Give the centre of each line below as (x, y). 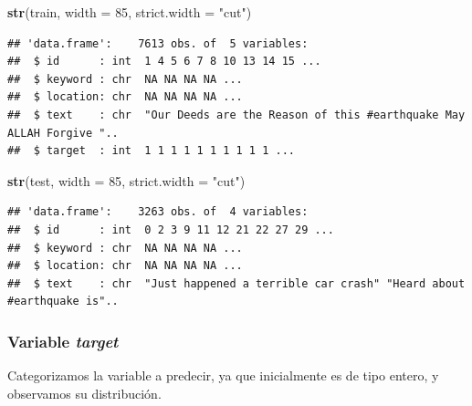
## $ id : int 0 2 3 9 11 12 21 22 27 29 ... (171, 229)
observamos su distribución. (84, 393)
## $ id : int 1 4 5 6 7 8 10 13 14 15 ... (164, 62)
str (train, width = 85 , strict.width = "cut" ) (130, 12)
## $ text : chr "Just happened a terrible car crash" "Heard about (236, 283)
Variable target (63, 341)
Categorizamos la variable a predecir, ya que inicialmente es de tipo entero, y (223, 375)
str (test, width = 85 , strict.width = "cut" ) (126, 180)
